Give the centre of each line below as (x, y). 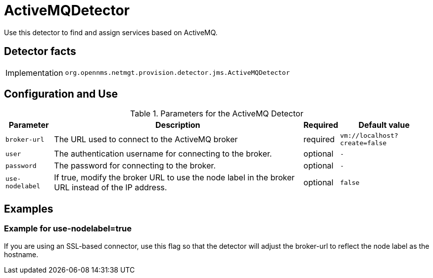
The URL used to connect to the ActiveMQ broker (146, 139)
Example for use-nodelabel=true (68, 229)
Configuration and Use (61, 94)
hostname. (21, 254)
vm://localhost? (369, 136)
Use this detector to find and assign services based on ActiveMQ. (111, 32)
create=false (363, 143)
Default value (384, 125)
